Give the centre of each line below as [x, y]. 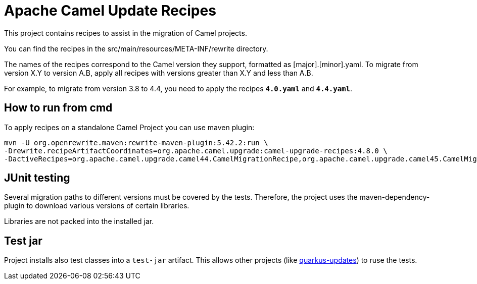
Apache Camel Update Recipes [110, 11]
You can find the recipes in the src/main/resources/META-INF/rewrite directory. [136, 48]
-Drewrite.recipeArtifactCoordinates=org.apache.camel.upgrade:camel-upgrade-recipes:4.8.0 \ [196, 151]
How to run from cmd [58, 108]
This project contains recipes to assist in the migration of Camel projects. [126, 33]
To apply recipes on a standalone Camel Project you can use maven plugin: [129, 127]
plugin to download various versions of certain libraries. [97, 206]
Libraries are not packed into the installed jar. [79, 221]
